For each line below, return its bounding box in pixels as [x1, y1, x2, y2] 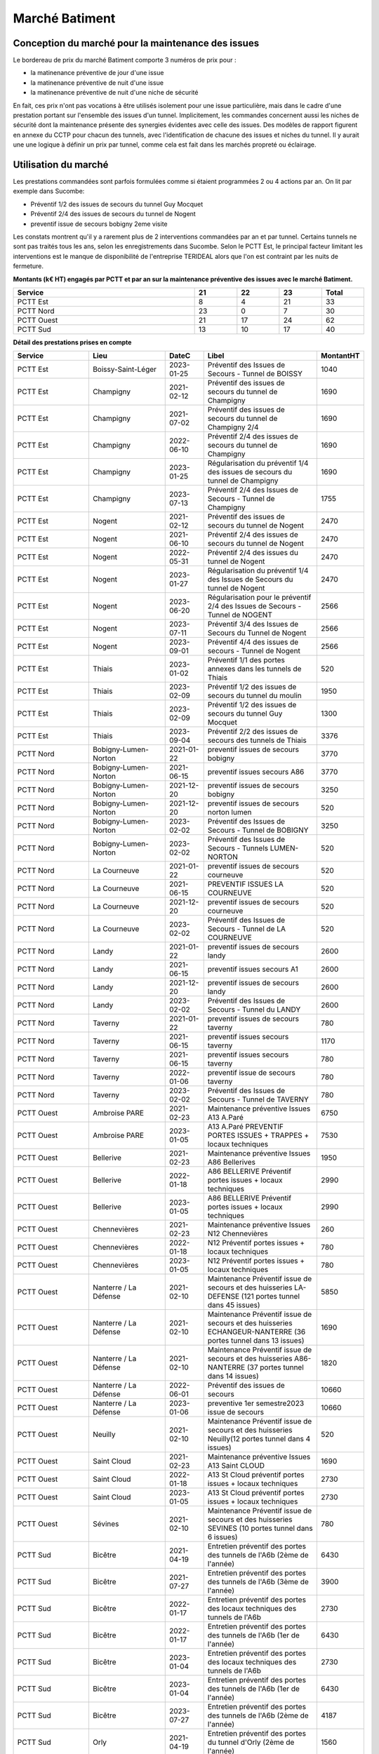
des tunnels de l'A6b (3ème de [207, 1577, 309, 1587]
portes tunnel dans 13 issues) [207, 1336, 305, 1346]
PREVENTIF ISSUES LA [207, 879, 284, 889]
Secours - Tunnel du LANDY [207, 1005, 301, 1015]
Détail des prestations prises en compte [13, 338, 132, 347]
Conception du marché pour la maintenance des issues [13, 37, 260, 49]
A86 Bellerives [207, 1158, 256, 1167]
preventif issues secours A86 [207, 767, 305, 777]
